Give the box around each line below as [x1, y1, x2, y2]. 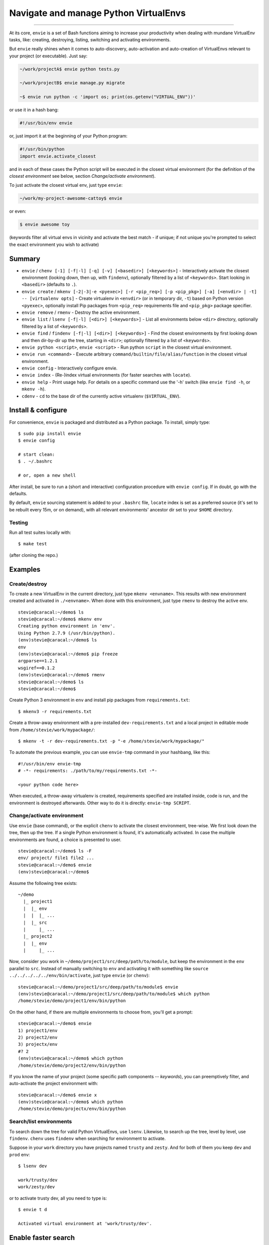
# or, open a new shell [18, 473, 76, 478]
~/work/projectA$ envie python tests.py [19, 66, 120, 72]
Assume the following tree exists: [9, 880, 77, 886]
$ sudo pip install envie [18, 431, 82, 436]
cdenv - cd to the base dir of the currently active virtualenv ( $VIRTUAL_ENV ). [21, 393, 181, 399]
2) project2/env [18, 1034, 58, 1040]
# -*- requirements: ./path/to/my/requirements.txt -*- [18, 768, 157, 774]
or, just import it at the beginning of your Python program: [9, 133, 128, 139]
